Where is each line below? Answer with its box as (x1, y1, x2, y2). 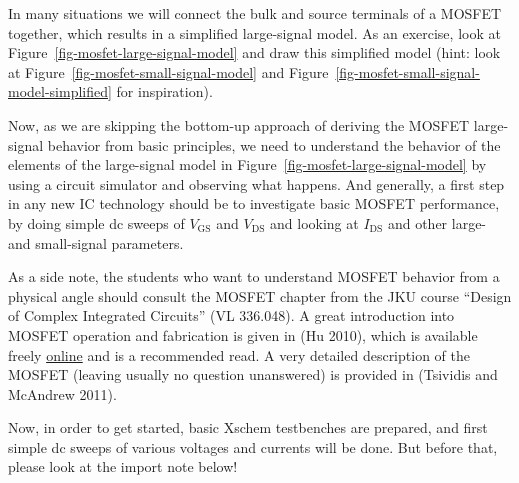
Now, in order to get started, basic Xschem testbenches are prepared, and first (8, 417, 488, 438)
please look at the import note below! (8, 456, 238, 477)
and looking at (270, 212, 359, 233)
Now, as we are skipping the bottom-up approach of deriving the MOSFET (8, 114, 470, 135)
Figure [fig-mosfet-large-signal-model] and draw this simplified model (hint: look (8, 42, 501, 63)
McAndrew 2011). (8, 383, 117, 404)
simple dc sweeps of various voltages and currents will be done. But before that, (8, 436, 498, 457)
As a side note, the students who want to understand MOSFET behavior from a (8, 266, 500, 287)
